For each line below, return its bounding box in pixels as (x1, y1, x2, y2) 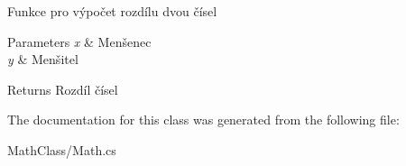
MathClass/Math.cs (7, 140, 116, 159)
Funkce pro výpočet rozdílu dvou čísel (7, 2, 217, 20)
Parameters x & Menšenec (7, 32, 152, 51)
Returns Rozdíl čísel (7, 79, 118, 98)
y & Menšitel (7, 50, 78, 69)
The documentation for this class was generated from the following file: (7, 110, 400, 129)
